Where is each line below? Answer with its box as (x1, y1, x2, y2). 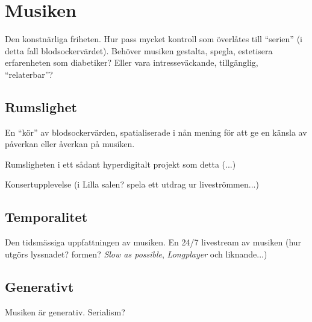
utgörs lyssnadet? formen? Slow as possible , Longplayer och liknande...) (5, 247, 267, 260)
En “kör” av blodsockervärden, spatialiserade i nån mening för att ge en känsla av (5, 125, 307, 138)
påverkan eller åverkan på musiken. (5, 137, 135, 150)
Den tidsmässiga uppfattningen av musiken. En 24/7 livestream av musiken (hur (5, 236, 302, 248)
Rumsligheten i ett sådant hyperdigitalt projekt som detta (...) (5, 157, 236, 170)
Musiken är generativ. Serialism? (5, 305, 125, 318)
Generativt (5, 277, 74, 295)
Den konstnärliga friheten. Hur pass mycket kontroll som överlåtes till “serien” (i (5, 33, 302, 45)
